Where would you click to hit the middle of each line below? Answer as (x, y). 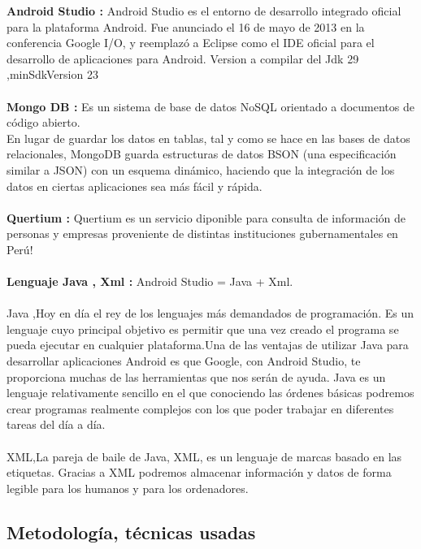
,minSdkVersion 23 (52, 74)
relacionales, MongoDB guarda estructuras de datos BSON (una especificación (202, 154)
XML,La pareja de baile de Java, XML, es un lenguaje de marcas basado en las (204, 456)
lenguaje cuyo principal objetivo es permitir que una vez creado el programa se (203, 329)
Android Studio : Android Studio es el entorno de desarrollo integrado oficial (204, 11)
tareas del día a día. (56, 424)
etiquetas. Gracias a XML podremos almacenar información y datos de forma (199, 472)
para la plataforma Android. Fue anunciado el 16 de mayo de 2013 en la (186, 26)
